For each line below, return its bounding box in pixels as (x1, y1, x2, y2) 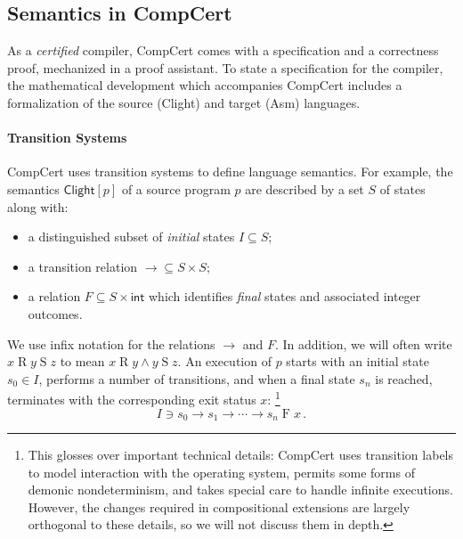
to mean (60, 352, 105, 371)
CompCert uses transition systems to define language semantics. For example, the (7, 162, 453, 181)
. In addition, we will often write (274, 334, 452, 353)
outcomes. (28, 304, 83, 323)
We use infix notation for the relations (7, 334, 215, 353)
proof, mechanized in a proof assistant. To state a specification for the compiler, (7, 58, 443, 77)
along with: (7, 197, 69, 216)
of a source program (121, 179, 231, 198)
